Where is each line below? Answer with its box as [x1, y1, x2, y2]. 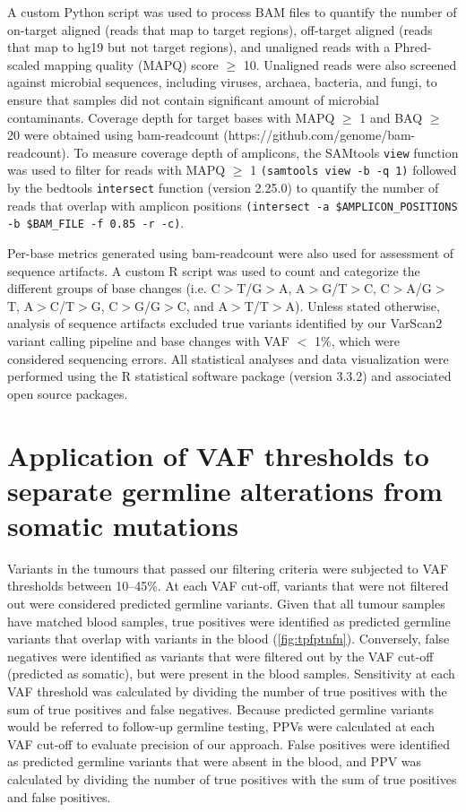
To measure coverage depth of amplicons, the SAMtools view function [73, 143, 459, 161]
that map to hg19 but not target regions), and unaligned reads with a [7, 38, 391, 56]
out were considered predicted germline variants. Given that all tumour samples [7, 594, 445, 613]
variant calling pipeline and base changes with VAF [7, 332, 290, 350]
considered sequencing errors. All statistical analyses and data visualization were [7, 349, 449, 367]
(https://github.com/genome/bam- [223, 125, 416, 144]
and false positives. [7, 787, 111, 806]
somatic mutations [7, 506, 238, 543]
